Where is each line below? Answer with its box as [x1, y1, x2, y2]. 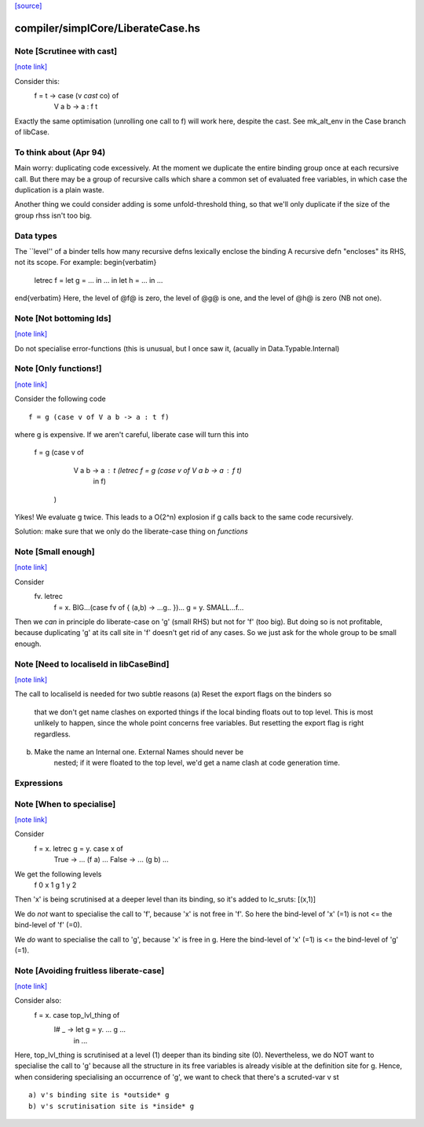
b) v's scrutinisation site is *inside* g [28, 1101, 195, 1110]
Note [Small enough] [14, 546, 95, 557]
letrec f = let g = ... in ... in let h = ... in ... [34, 275, 163, 285]
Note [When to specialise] [14, 798, 116, 809]
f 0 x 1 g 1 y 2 [34, 880, 77, 890]
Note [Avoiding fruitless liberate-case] [14, 965, 165, 976]
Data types [14, 230, 58, 241]
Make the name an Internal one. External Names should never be [34, 747, 244, 756]
